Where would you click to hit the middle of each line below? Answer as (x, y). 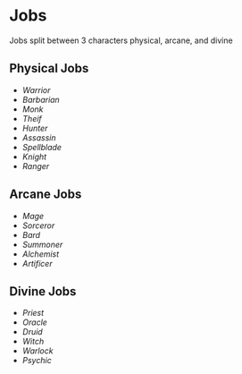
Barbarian (41, 99)
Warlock (38, 351)
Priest (33, 313)
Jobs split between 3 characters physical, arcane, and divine (121, 40)
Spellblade (42, 147)
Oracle (34, 322)
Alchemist (41, 254)
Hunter (35, 128)
